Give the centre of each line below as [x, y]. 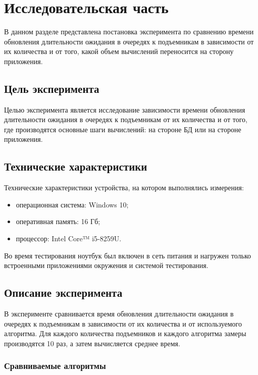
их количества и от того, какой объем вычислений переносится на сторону [119, 51]
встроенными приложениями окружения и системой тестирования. [106, 265]
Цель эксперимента [52, 88]
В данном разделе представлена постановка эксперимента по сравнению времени [129, 32]
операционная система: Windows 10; [72, 204]
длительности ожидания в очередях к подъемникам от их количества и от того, [126, 119]
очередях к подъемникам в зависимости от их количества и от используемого [123, 323]
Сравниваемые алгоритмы [55, 366]
